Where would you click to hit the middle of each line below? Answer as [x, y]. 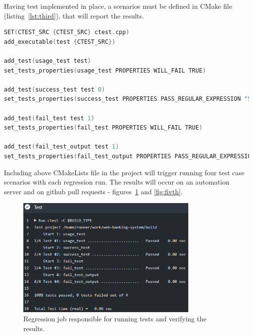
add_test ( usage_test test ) [48, 61]
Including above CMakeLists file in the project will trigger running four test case [124, 172]
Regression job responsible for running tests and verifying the [115, 319]
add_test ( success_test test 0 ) [54, 89]
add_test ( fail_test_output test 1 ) [62, 147]
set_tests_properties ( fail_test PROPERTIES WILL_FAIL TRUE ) [103, 128]
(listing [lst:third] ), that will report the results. [74, 15]
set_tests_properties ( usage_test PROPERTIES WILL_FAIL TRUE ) [105, 70]
